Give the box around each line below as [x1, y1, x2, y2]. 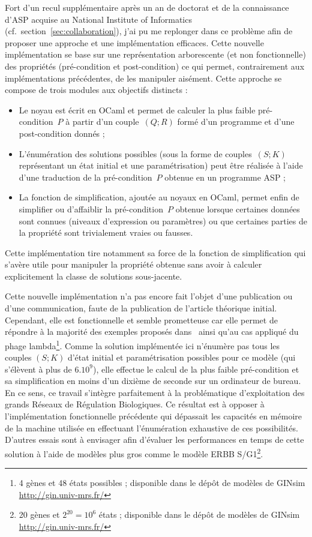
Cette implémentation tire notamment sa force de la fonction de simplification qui [5, 246, 306, 259]
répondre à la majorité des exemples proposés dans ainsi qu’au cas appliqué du [5, 325, 299, 338]
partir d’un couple [72, 115, 139, 128]
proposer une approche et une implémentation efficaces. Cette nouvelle [5, 36, 264, 49]
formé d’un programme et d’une [177, 115, 295, 128]
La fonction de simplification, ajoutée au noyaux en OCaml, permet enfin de [19, 191, 299, 203]
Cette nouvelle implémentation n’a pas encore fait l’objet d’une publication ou [5, 290, 293, 302]
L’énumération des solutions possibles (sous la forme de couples [19, 147, 252, 160]
